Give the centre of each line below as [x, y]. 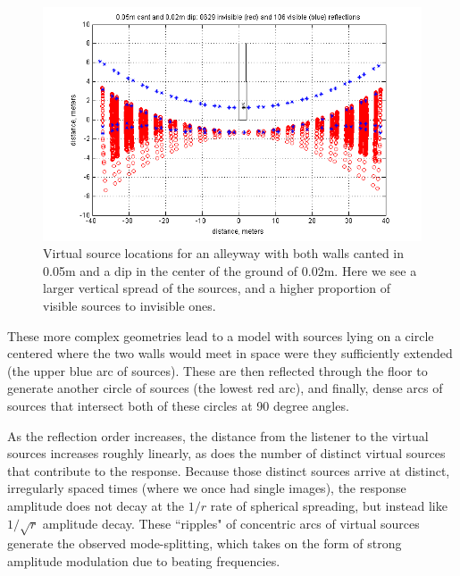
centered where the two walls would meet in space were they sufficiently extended [230, 353]
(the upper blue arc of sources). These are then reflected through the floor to [217, 370]
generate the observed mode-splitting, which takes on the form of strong [205, 543]
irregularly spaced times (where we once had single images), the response [207, 488]
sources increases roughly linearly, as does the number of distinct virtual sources [226, 453]
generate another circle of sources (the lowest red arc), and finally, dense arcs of [225, 388]
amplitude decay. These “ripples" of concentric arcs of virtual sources [231, 523]
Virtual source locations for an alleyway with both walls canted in [224, 253]
